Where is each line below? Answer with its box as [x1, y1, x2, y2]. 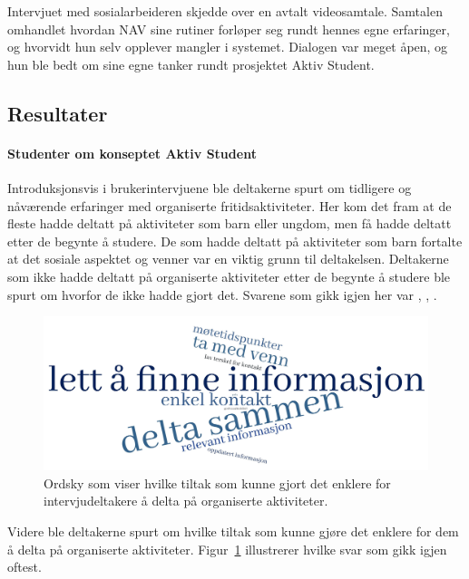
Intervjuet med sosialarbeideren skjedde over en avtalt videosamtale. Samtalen [7, 2, 443, 20]
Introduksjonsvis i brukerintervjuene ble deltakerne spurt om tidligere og [7, 178, 412, 197]
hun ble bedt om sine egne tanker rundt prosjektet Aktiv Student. [7, 54, 375, 73]
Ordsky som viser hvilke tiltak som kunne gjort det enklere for [44, 473, 391, 492]
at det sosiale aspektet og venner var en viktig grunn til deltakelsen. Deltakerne [7, 249, 449, 268]
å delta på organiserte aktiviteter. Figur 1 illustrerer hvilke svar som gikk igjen [7, 539, 447, 558]
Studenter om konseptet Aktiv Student [7, 143, 257, 162]
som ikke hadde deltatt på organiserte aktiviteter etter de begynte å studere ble [7, 266, 451, 285]
